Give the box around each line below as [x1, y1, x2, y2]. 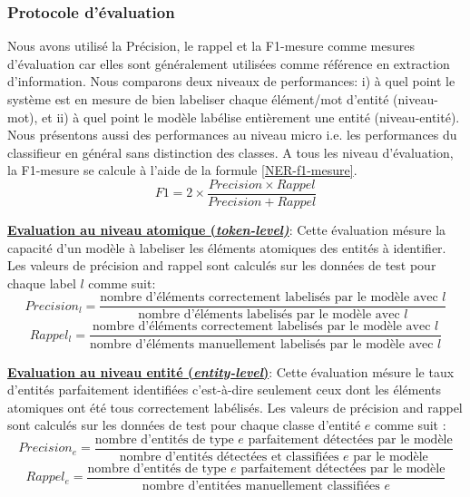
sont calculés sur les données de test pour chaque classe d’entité [7, 415, 361, 434]
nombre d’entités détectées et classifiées [119, 450, 339, 463]
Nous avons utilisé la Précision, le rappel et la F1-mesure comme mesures [7, 36, 416, 55]
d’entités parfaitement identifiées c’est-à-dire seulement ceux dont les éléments [7, 380, 442, 399]
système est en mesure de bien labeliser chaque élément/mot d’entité [7, 90, 389, 108]
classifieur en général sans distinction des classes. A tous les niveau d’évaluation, [7, 142, 454, 161]
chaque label [7, 273, 76, 292]
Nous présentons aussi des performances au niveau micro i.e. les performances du [7, 125, 457, 144]
